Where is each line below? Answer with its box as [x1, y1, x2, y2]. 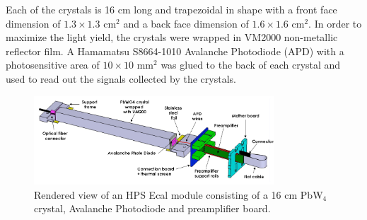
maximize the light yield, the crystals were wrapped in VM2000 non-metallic [6, 30, 338, 45]
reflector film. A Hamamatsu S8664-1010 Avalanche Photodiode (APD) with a [6, 43, 344, 58]
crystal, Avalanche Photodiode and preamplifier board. [34, 201, 271, 216]
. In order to [308, 16, 362, 30]
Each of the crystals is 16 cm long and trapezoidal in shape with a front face [6, 2, 337, 16]
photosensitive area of [6, 57, 100, 72]
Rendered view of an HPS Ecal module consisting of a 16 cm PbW [34, 187, 323, 202]
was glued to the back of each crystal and [161, 57, 341, 72]
